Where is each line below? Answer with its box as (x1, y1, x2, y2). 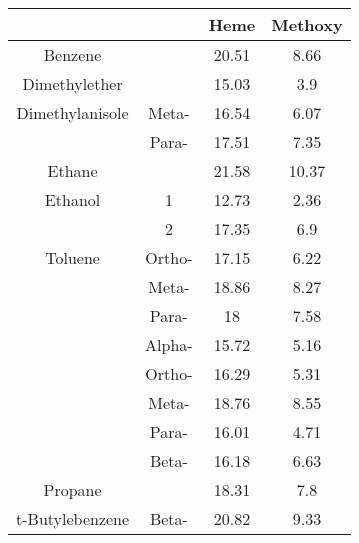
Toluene (45, 246, 100, 269)
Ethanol (44, 188, 101, 211)
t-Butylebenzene (16, 507, 130, 530)
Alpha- (145, 333, 193, 356)
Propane (43, 478, 102, 501)
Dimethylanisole (16, 101, 129, 124)
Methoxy (271, 13, 343, 36)
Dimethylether (22, 72, 123, 95)
